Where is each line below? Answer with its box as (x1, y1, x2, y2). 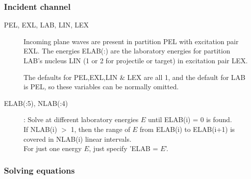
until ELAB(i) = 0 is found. (148, 114, 232, 125)
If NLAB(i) (24, 124, 57, 134)
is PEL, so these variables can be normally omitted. (24, 81, 179, 92)
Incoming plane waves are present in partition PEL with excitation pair (24, 36, 239, 46)
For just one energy (24, 143, 82, 153)
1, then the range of (71, 124, 130, 134)
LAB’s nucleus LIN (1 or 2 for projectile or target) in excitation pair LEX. (24, 55, 248, 65)
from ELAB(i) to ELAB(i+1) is (140, 124, 235, 134)
